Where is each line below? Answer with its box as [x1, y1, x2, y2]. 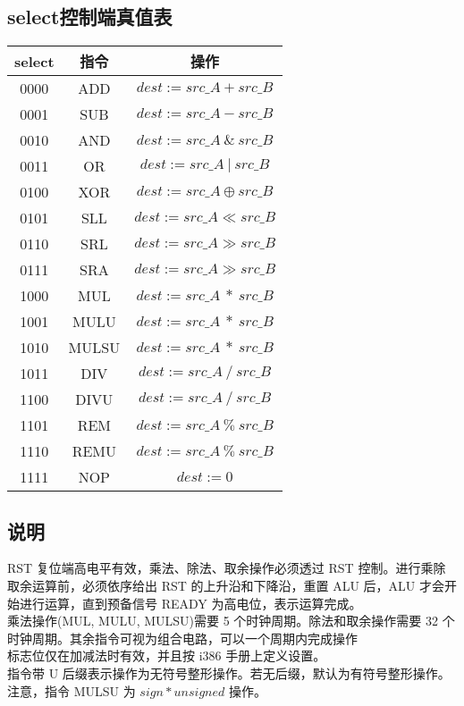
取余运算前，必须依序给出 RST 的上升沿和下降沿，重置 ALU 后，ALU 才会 [7, 576, 445, 594]
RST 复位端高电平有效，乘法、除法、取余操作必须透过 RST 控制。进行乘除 [7, 559, 446, 577]
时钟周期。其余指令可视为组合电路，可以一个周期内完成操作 [7, 628, 358, 647]
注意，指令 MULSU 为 [7, 681, 136, 700]
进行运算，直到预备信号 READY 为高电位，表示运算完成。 [19, 593, 362, 612]
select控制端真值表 [7, 3, 173, 30]
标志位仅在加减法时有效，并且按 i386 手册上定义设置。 [7, 646, 326, 665]
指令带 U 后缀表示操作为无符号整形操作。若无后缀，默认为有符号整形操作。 [7, 663, 451, 682]
